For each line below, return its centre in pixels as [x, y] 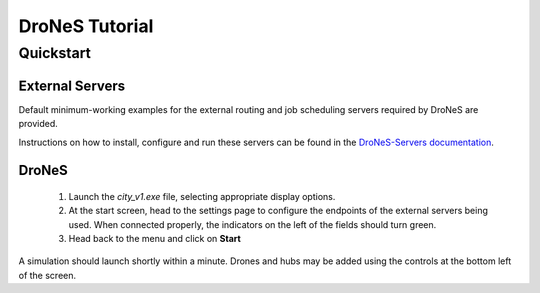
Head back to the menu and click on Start [155, 239]
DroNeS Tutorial [86, 26]
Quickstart [55, 53]
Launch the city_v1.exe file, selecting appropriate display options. [202, 196]
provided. [38, 124]
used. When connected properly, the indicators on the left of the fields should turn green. [252, 224]
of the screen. [47, 275]
